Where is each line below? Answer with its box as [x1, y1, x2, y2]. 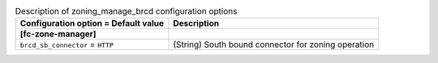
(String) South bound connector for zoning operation [173, 39, 375, 50]
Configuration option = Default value [19, 18, 165, 29]
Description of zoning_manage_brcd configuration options [15, 6, 238, 17]
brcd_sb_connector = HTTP [19, 39, 114, 50]
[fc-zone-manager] [19, 28, 97, 40]
